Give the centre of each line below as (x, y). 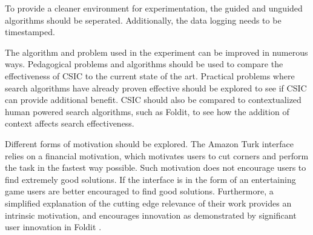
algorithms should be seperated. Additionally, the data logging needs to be (143, 20)
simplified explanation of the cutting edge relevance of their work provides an (148, 203)
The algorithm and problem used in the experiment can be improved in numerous (156, 52)
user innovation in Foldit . (53, 227)
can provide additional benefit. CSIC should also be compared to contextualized (153, 100)
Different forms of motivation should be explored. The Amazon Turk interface (149, 143)
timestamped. (30, 32)
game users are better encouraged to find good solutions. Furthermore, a (139, 191)
